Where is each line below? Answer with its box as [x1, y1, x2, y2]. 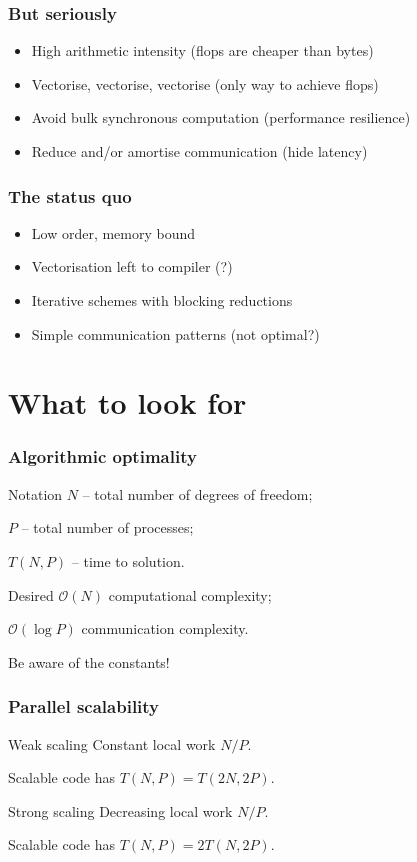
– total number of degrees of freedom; [82, 483, 313, 504]
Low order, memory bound [31, 222, 196, 243]
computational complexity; [108, 584, 272, 605]
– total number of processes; [21, 517, 194, 538]
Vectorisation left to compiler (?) [31, 256, 233, 277]
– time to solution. [71, 550, 185, 571]
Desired [8, 584, 54, 605]
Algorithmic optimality [8, 444, 197, 469]
